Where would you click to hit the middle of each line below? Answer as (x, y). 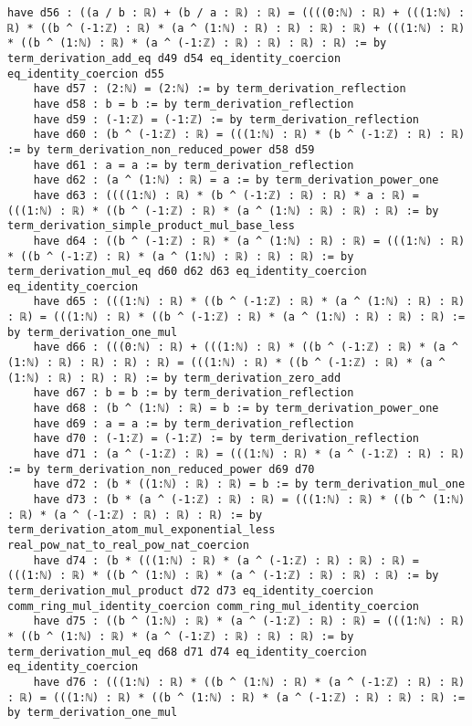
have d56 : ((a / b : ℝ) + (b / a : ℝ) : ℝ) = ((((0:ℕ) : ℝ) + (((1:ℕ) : (236, 13)
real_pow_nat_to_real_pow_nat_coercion (128, 545)
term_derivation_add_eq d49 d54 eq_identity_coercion (174, 58)
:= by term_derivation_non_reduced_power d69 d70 (161, 469)
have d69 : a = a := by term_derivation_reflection (194, 423)
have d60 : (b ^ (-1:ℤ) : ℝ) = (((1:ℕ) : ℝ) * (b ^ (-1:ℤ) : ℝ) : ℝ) (249, 135)
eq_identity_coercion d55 (86, 74)
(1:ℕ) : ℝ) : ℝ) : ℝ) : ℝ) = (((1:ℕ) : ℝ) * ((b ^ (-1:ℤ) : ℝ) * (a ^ (226, 363)
